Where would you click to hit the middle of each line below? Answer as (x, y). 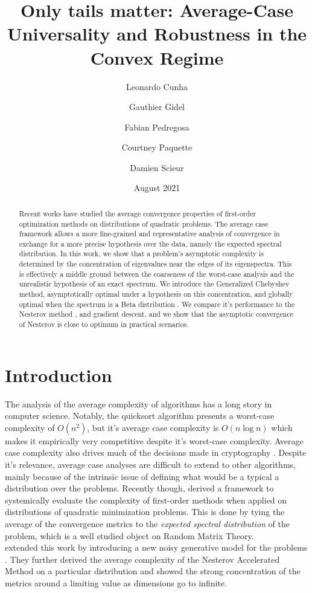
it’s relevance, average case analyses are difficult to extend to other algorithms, (150, 465)
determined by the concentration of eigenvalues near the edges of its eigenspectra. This (155, 264)
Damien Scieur (157, 167)
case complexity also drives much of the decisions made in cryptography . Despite (156, 452)
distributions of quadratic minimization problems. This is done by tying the (145, 512)
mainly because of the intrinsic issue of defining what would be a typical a (142, 476)
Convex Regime (157, 57)
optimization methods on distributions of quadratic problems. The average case (144, 223)
